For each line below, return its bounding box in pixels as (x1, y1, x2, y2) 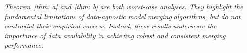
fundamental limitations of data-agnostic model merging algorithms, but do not (4, 11, 241, 21)
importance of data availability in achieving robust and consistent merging (4, 30, 226, 40)
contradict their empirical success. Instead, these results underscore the (4, 21, 217, 31)
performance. (4, 40, 44, 50)
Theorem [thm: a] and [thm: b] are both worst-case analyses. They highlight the (4, 1, 243, 11)
